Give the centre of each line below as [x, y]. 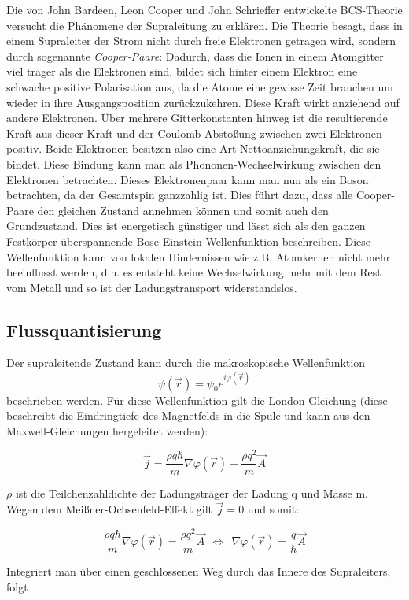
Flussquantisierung [84, 330]
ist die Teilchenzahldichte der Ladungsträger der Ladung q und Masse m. [192, 493]
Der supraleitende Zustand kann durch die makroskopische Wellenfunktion [186, 363]
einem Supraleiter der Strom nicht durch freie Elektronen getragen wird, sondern [201, 41]
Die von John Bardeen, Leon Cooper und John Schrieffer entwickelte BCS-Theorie [204, 9]
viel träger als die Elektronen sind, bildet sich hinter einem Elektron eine [182, 71]
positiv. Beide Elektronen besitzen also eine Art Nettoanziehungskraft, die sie [193, 148]
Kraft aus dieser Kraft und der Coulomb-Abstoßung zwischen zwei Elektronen [194, 133]
